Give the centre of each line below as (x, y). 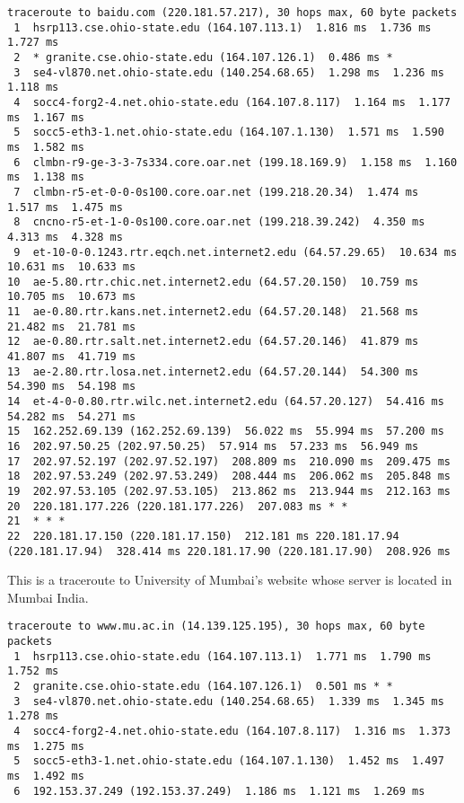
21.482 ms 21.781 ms (72, 326)
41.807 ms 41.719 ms (72, 357)
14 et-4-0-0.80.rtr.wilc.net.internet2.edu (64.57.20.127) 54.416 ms (226, 402)
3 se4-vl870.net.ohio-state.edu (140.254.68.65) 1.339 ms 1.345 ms (229, 701)
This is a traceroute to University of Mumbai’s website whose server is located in (230, 580)
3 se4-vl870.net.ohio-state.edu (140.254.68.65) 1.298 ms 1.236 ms (229, 72)
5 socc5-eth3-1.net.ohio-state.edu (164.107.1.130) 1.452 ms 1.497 (229, 761)
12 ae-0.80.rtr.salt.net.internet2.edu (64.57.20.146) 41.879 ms (213, 342)
